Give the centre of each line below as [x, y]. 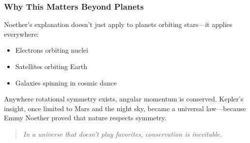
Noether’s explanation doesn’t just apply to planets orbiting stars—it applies [118, 24]
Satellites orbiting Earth [51, 66]
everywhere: [22, 34]
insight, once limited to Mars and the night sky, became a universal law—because [125, 108]
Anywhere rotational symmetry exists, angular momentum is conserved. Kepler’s [124, 99]
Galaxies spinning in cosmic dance [66, 82]
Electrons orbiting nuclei [52, 50]
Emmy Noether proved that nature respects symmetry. [85, 118]
